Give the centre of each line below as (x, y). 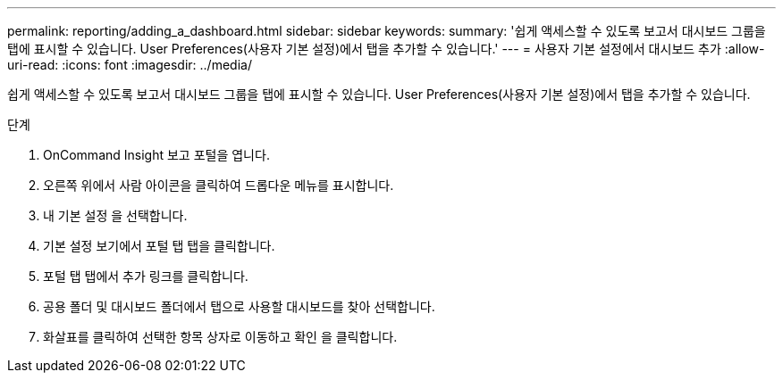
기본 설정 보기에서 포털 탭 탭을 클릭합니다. (159, 246)
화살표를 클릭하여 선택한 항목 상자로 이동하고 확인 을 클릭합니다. (220, 337)
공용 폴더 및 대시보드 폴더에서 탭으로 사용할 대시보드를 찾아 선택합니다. (239, 306)
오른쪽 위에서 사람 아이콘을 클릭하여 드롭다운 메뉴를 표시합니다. (219, 185)
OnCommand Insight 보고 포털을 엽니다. (156, 155)
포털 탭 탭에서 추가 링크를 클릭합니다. (146, 276)
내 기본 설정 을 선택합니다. (115, 215)
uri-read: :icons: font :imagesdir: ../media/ (130, 65)
